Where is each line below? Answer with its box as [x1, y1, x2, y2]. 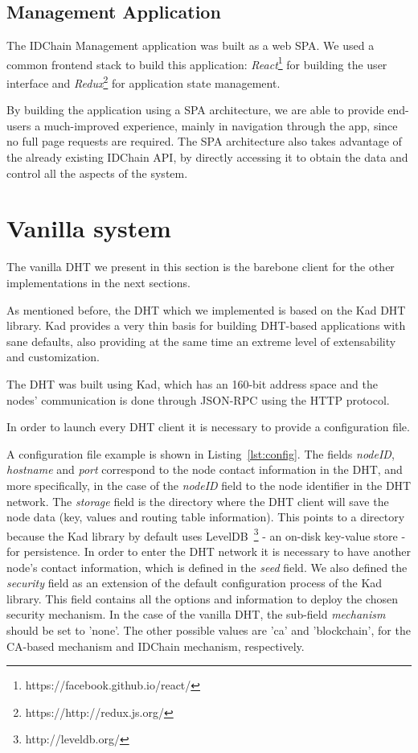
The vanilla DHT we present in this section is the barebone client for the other [6, 258, 395, 275]
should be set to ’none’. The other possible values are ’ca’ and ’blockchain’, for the [6, 621, 411, 638]
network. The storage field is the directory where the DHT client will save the [6, 492, 389, 509]
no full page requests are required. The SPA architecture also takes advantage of [6, 133, 402, 150]
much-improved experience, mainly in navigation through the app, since [43, 117, 398, 134]
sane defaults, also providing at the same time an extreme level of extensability [6, 332, 396, 349]
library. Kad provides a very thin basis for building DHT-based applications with [6, 317, 406, 334]
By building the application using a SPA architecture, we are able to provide [6, 101, 384, 118]
